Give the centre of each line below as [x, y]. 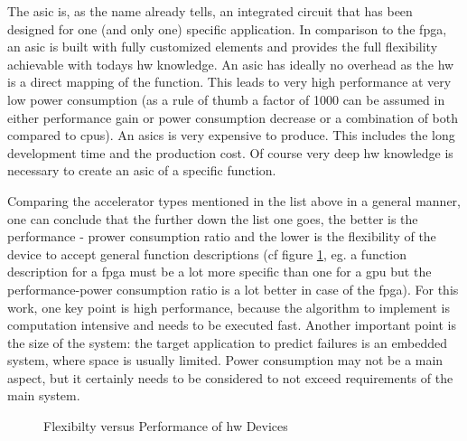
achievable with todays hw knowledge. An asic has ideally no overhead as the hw [231, 64]
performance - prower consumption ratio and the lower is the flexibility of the [222, 236]
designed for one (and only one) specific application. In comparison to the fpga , [227, 28]
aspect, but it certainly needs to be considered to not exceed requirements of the [230, 377]
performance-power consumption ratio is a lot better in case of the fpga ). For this [233, 289]
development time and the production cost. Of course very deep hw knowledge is [230, 152]
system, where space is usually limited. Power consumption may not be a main [225, 360]
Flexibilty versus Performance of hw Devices [166, 426]
